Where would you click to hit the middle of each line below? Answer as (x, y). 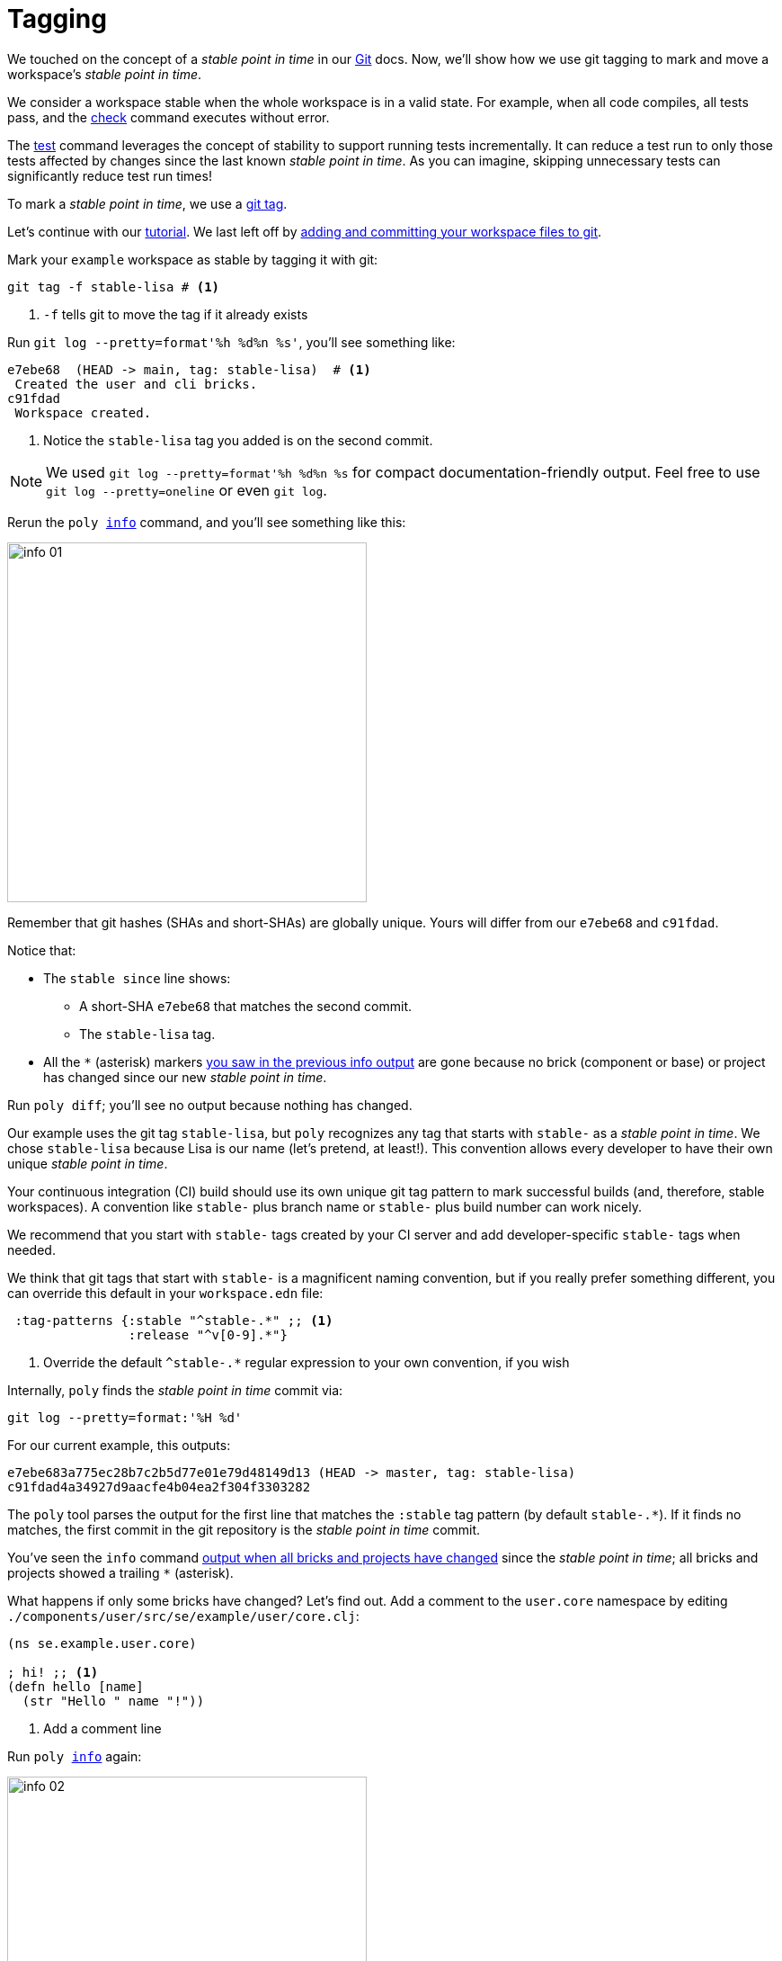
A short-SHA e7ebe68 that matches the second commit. (246, 1006)
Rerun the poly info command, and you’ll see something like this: (207, 522)
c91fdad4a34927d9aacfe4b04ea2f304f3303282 (159, 1486)
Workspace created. (83, 412)
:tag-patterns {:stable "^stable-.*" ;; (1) (174, 1320)
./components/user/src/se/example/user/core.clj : (183, 1616)
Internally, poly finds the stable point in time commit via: (175, 1390)
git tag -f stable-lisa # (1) (114, 287)
